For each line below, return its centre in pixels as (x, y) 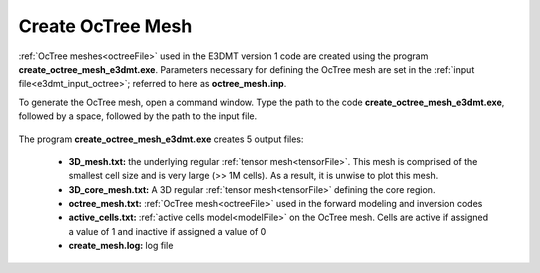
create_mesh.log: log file (121, 246)
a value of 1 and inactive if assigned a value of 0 (167, 231)
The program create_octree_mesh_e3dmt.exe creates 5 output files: (161, 139)
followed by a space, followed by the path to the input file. (138, 116)
